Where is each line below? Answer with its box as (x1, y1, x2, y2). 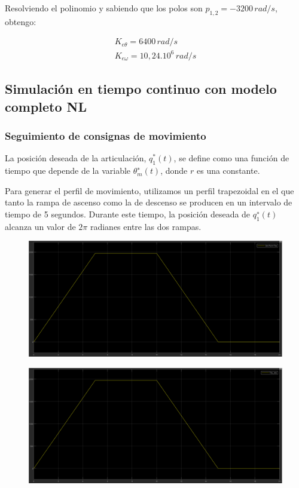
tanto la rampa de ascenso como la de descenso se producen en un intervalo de (5, 196, 292, 208)
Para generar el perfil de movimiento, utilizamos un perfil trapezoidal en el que (5, 184, 294, 197)
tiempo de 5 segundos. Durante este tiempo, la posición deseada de (5, 207, 251, 220)
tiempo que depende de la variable (5, 164, 131, 177)
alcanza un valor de (5, 220, 76, 232)
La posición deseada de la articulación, (5, 152, 147, 164)
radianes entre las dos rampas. (90, 220, 202, 232)
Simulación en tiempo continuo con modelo (5, 79, 277, 98)
